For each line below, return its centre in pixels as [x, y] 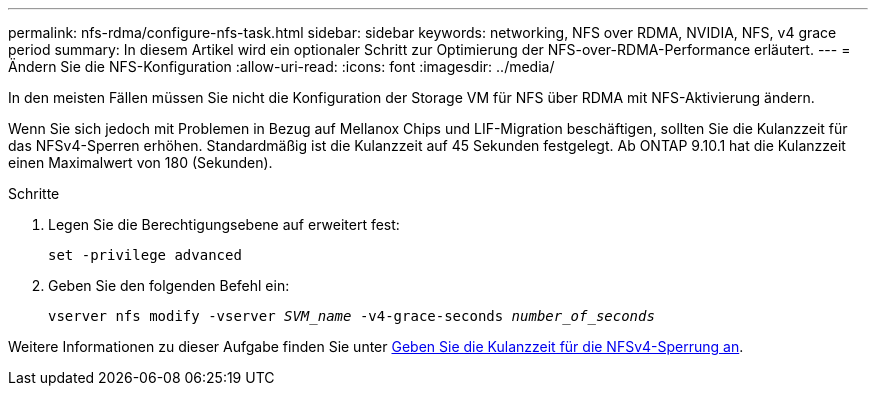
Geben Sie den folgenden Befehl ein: [169, 285]
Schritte [34, 193]
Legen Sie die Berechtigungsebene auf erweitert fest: [224, 224]
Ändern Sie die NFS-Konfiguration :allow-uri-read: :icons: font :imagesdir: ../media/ [281, 66]
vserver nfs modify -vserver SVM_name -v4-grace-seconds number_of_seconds [351, 316]
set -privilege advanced [145, 255]
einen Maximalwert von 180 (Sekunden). [140, 162]
